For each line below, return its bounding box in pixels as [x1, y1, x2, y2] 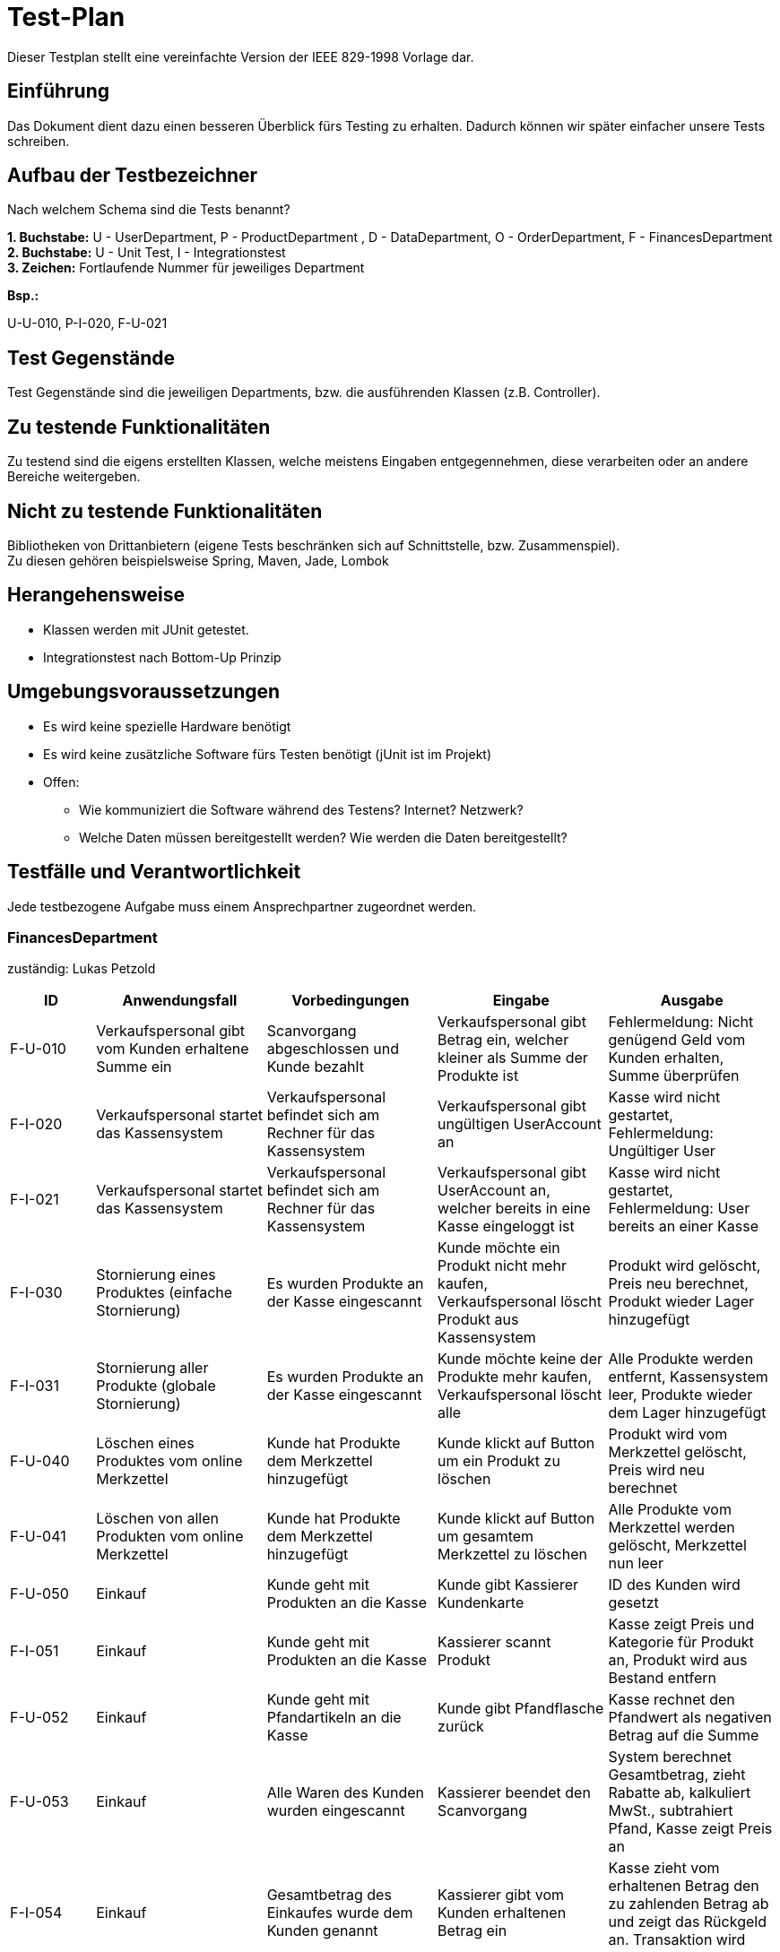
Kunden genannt [266, 1922, 378, 1940]
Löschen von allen [96, 1509, 219, 1528]
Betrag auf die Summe [608, 1726, 759, 1745]
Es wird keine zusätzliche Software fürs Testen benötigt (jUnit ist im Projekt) [43, 746, 492, 762]
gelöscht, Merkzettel [608, 1536, 747, 1555]
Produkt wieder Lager [608, 1292, 755, 1311]
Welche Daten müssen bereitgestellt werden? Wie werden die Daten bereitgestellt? [79, 829, 568, 845]
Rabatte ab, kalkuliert [608, 1784, 751, 1802]
